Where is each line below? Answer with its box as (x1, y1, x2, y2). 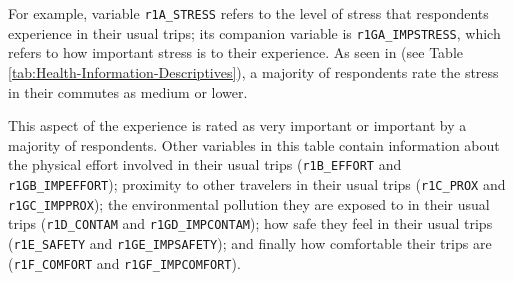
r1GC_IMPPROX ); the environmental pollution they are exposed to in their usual (8, 193, 490, 214)
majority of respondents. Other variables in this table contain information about (8, 134, 500, 155)
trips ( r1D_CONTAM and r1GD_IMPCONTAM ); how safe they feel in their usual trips (8, 213, 493, 234)
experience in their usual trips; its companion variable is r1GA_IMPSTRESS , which (8, 22, 501, 43)
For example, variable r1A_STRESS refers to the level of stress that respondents (8, 3, 489, 23)
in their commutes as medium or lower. (8, 81, 248, 102)
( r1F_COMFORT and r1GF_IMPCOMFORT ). (8, 252, 241, 273)
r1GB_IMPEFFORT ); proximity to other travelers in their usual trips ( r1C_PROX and (8, 173, 506, 194)
